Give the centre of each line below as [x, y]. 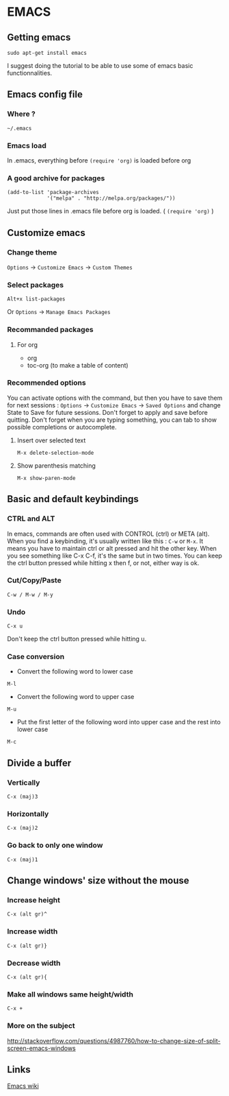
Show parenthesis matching [56, 465]
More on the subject [41, 1026]
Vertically [24, 783]
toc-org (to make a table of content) [78, 365]
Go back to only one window [55, 846]
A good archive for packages [56, 178]
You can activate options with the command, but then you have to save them [115, 398]
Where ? [21, 114]
